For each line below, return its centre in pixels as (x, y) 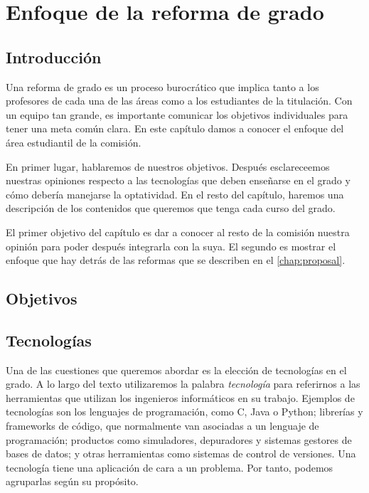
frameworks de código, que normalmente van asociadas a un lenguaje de (162, 426)
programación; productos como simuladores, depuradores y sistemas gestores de (179, 439)
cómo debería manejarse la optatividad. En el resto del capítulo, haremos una (175, 194)
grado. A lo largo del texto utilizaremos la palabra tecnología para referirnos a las (183, 384)
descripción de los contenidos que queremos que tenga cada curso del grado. (171, 208)
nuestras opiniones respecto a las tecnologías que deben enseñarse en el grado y (178, 180)
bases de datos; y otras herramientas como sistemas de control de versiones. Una (181, 454)
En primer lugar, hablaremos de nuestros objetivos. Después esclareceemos (168, 166)
